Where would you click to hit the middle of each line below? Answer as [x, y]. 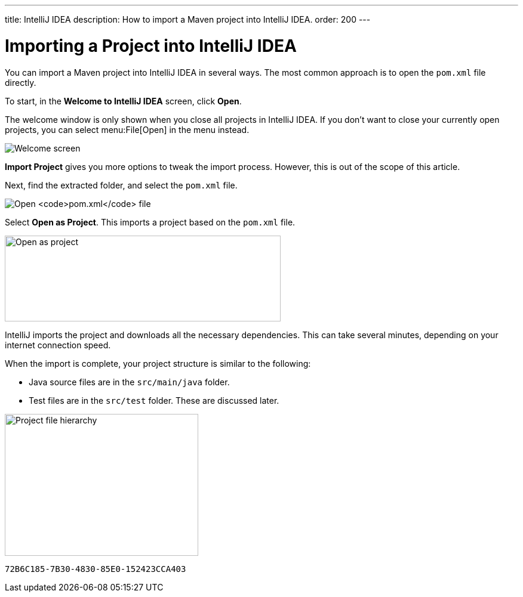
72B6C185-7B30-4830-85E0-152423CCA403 [96, 569]
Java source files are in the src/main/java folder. [129, 382]
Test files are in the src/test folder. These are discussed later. [154, 400]
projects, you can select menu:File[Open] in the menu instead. [127, 129]
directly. [21, 82]
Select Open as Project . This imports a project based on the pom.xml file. [150, 222]
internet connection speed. [58, 345]
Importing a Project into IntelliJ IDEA [151, 46]
